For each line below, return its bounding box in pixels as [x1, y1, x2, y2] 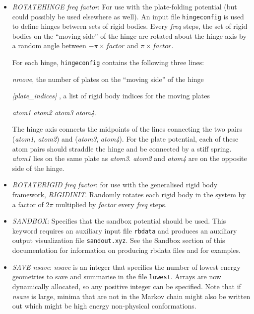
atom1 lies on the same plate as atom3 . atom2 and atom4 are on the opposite [12, 153, 247, 163]
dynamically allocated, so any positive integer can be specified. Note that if [12, 281, 241, 291]
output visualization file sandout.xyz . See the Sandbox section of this [12, 235, 225, 245]
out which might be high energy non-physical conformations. [12, 301, 196, 311]
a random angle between [12, 40, 86, 51]
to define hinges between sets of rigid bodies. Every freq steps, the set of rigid [12, 21, 248, 31]
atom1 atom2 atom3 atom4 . [12, 107, 96, 117]
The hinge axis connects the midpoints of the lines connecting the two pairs [12, 124, 242, 134]
